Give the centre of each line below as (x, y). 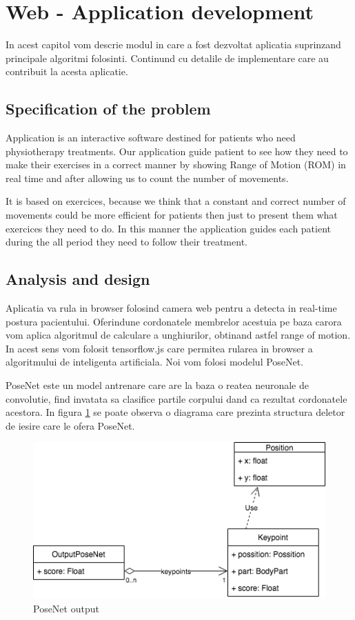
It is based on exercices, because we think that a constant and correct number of (176, 201)
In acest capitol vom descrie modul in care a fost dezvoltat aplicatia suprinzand (173, 44)
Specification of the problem (108, 109)
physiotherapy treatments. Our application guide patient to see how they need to (177, 151)
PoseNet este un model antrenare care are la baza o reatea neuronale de (157, 385)
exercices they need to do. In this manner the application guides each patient (169, 228)
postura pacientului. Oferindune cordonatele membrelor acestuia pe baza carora (174, 321)
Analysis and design (78, 279)
